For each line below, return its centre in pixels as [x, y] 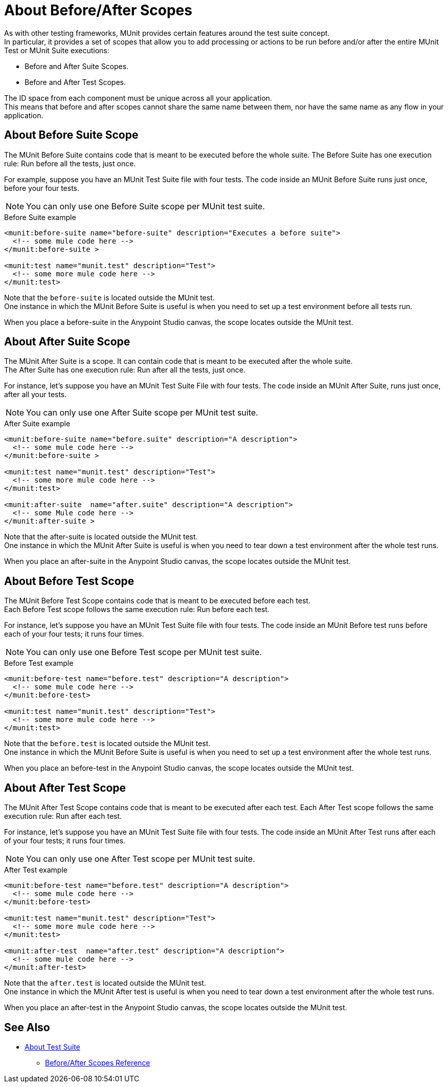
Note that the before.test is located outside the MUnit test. [107, 744]
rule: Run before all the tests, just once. [70, 163]
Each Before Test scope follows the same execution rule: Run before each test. [137, 610]
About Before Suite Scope [71, 135]
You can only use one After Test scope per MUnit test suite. [141, 859]
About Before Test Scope [69, 581]
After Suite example [37, 424]
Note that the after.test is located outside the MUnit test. [105, 983]
